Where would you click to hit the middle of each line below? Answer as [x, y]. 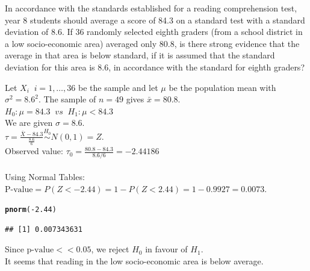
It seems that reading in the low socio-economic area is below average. [134, 261]
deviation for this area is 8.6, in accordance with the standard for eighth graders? [155, 67]
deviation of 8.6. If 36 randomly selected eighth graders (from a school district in [154, 32]
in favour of [166, 249]
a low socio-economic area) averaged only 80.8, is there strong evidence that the [152, 43]
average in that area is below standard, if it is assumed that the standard [140, 55]
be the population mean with [222, 87]
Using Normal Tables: [45, 177]
